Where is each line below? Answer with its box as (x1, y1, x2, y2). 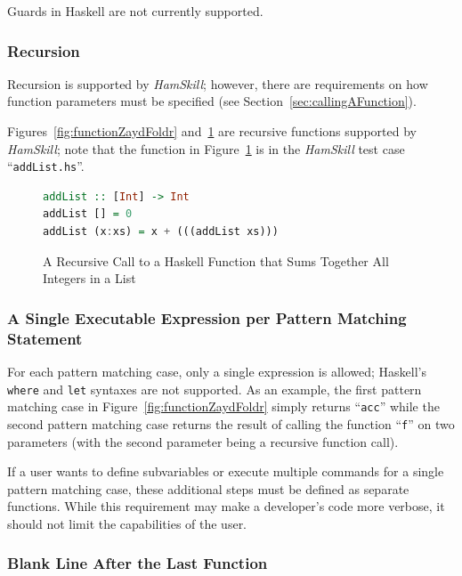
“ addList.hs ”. (7, 157, 85, 175)
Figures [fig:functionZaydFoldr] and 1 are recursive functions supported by (7, 122, 417, 140)
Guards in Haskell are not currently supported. (7, 2, 263, 20)
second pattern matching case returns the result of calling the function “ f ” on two (7, 414, 455, 433)
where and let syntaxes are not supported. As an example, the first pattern (7, 379, 422, 398)
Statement (7, 327, 83, 349)
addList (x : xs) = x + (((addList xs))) (43, 225, 279, 239)
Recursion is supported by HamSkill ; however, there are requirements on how (7, 74, 428, 93)
